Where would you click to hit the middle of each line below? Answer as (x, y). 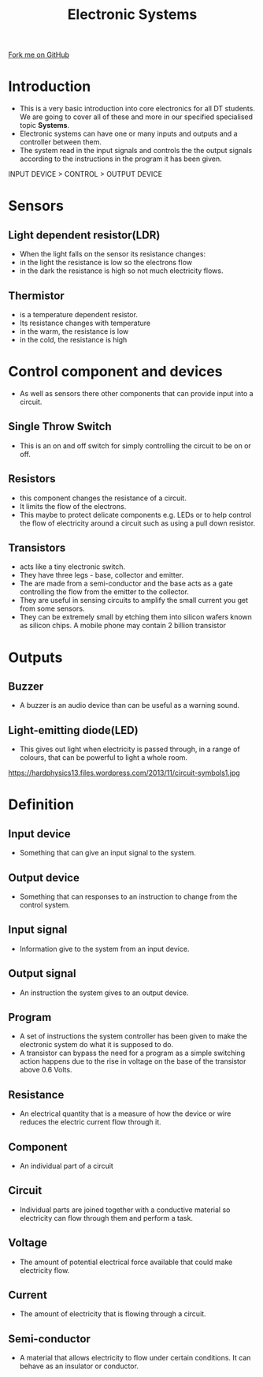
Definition (41, 804)
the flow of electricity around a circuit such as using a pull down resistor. (137, 523)
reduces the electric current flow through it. (90, 1122)
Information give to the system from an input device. (104, 949)
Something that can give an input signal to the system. (107, 853)
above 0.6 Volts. (46, 1070)
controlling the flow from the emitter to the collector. (104, 592)
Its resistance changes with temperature (85, 323)
